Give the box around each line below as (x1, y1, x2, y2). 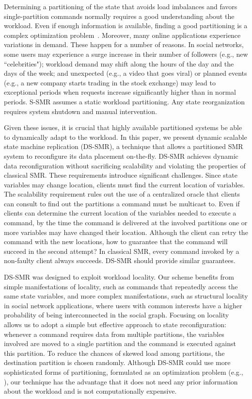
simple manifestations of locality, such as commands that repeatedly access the (4, 281, 238, 291)
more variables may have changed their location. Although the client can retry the (4, 227, 248, 237)
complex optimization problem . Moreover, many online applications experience (4, 30, 241, 40)
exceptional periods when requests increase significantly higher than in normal (4, 87, 236, 97)
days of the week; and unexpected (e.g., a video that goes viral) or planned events (4, 68, 247, 78)
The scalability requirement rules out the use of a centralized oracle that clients (4, 189, 240, 199)
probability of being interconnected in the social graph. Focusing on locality (4, 310, 229, 320)
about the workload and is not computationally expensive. (4, 386, 177, 396)
